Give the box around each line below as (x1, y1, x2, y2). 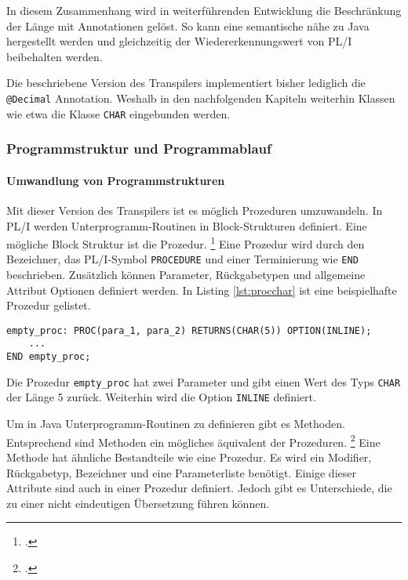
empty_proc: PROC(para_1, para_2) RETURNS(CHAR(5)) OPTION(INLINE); (6, 324, 372, 336)
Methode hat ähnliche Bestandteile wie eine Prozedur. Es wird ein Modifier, (6, 448, 372, 465)
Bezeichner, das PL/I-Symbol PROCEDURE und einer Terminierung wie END (6, 251, 359, 267)
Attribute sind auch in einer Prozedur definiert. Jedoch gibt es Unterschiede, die (6, 480, 392, 496)
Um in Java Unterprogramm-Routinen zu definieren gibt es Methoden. (6, 415, 345, 432)
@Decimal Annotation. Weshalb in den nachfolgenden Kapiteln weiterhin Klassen (6, 89, 395, 106)
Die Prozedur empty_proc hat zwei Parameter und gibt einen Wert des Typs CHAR (6, 373, 401, 390)
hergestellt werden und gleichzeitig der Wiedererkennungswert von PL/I (6, 33, 352, 49)
